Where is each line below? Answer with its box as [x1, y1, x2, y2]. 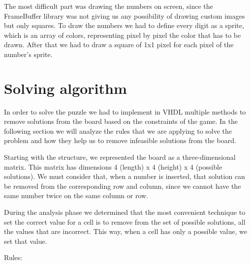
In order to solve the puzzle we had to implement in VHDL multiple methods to [4, 106, 246, 117]
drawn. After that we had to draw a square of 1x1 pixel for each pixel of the [4, 39, 234, 50]
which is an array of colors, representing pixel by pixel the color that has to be [4, 29, 241, 40]
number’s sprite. [4, 49, 53, 59]
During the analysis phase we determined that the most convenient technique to [4, 207, 246, 217]
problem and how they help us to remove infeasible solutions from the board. [4, 135, 236, 146]
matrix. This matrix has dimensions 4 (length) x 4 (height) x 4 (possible [4, 161, 222, 172]
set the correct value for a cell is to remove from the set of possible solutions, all [4, 216, 246, 227]
